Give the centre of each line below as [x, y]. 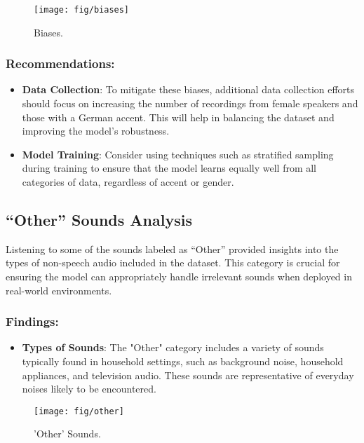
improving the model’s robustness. [96, 131]
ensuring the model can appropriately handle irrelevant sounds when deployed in [179, 277]
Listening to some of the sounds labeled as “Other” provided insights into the [172, 248]
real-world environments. [59, 290]
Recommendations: [60, 63]
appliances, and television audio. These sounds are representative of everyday [188, 375]
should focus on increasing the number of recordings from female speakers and [190, 103]
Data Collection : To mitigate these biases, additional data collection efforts [188, 89]
